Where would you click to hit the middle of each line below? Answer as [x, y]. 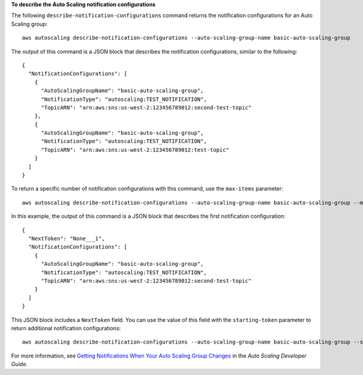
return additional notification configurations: [66, 328]
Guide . [19, 364]
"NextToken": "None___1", [67, 238]
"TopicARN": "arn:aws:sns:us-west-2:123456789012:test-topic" [135, 150]
